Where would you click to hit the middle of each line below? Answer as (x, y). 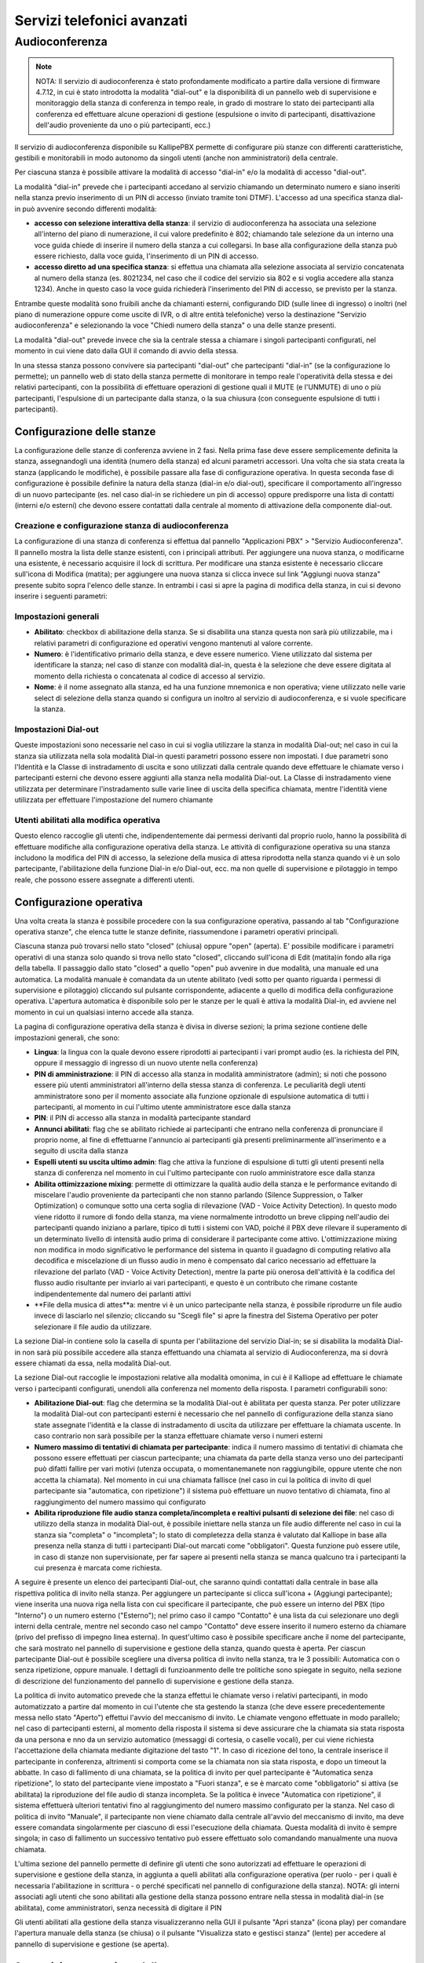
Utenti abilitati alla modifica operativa (88, 820)
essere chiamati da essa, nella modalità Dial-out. (93, 1363)
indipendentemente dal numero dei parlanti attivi (113, 1294)
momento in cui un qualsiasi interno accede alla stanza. (104, 1012)
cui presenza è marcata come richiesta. (98, 1567)
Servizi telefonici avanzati (101, 20)
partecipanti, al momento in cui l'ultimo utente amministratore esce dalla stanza (163, 1106)
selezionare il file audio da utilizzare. (93, 1326)
